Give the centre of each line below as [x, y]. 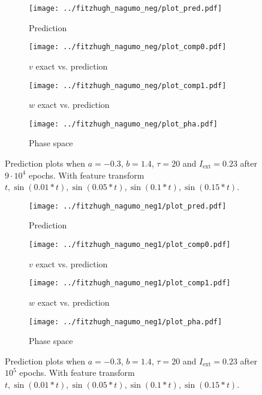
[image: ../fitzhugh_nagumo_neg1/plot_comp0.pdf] [130, 245]
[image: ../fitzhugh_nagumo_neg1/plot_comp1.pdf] [130, 283]
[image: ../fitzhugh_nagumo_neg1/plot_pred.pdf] [128, 206]
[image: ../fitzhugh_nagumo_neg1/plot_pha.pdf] [126, 322]
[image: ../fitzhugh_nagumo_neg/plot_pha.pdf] [123, 124]
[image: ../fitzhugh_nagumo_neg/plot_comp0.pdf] [128, 47]
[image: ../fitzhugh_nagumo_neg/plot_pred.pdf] [126, 8]
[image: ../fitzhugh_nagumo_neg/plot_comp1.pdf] [128, 85]
